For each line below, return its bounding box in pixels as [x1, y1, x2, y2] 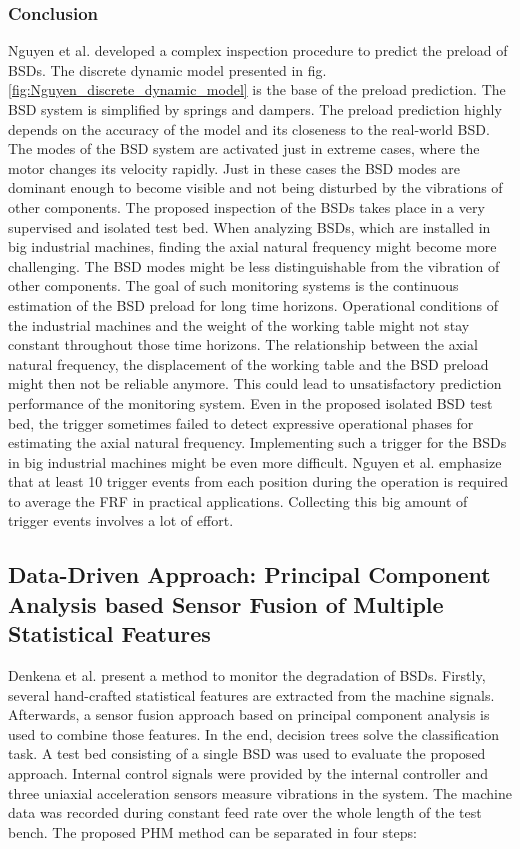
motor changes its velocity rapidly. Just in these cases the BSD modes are [8, 157, 460, 178]
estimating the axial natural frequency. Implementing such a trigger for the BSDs [8, 432, 507, 453]
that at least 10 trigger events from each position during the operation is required [8, 471, 508, 492]
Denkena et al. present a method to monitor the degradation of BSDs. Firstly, [8, 665, 486, 686]
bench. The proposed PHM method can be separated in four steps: [8, 821, 417, 842]
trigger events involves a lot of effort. [8, 510, 234, 531]
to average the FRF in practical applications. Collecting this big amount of [8, 490, 468, 511]
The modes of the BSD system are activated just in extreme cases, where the [8, 138, 480, 159]
